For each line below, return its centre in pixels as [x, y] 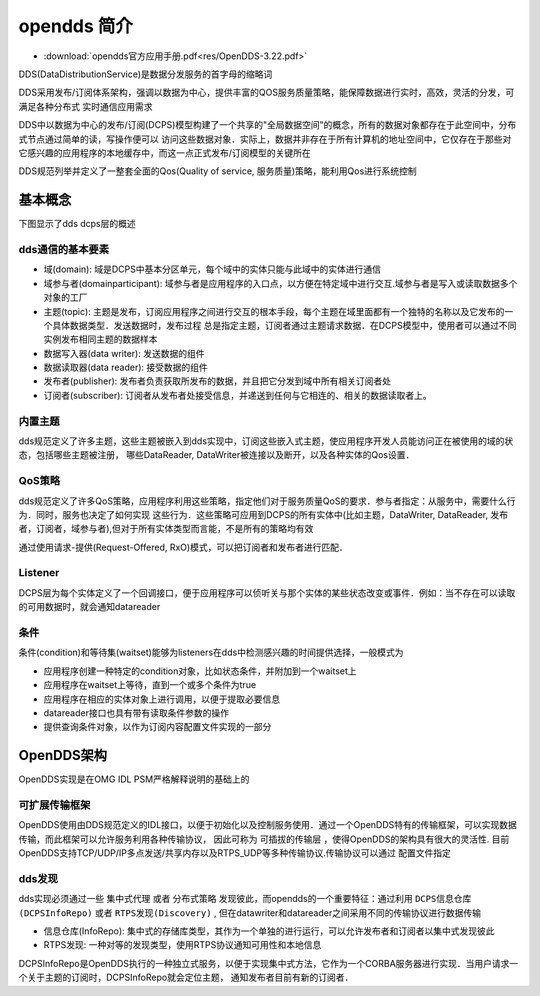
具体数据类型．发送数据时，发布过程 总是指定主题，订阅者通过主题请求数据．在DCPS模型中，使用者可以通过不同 [284, 325]
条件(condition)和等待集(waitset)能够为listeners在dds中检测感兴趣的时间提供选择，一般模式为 [211, 652]
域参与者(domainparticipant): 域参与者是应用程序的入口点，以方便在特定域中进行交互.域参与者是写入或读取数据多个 [280, 283]
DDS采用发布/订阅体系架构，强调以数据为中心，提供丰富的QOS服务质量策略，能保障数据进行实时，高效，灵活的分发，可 [266, 92]
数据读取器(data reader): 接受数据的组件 [126, 367]
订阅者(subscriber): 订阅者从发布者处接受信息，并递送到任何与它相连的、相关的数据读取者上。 [237, 395]
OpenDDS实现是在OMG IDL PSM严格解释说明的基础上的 [134, 779]
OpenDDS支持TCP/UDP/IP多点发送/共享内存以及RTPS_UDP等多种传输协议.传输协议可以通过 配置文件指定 [235, 853]
